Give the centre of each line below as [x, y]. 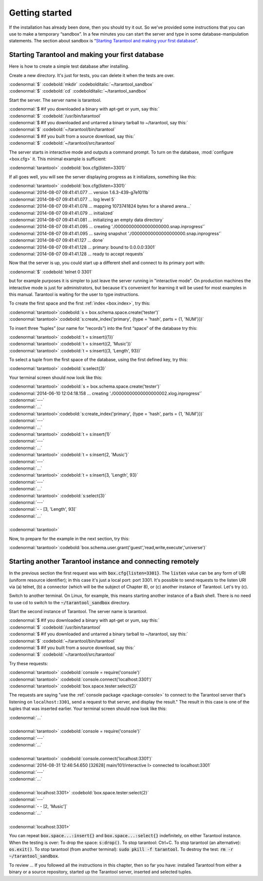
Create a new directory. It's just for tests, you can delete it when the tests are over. [92, 75]
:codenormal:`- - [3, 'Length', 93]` [43, 509]
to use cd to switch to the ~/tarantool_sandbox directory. [70, 602]
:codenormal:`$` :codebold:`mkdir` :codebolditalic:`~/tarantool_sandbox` [81, 84]
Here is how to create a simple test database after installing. [69, 66]
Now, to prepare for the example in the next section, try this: [69, 538]
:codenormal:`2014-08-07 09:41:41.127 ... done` [56, 240]
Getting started [40, 13]
